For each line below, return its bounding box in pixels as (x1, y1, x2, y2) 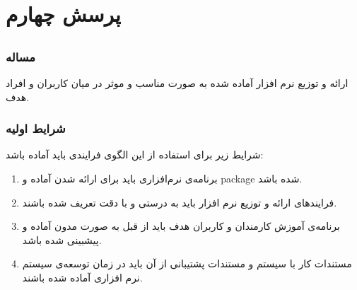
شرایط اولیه (6, 120, 66, 137)
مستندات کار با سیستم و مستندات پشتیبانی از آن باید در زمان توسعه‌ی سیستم (22, 256, 352, 271)
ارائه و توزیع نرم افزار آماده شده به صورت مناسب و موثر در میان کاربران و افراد (6, 76, 349, 91)
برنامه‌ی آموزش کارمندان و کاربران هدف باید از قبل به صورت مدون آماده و (22, 219, 340, 233)
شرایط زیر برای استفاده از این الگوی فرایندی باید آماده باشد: (6, 147, 264, 162)
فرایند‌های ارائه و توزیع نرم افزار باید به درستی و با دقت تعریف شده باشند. (22, 195, 337, 209)
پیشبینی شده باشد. (22, 232, 102, 247)
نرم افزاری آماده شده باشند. (22, 270, 143, 285)
